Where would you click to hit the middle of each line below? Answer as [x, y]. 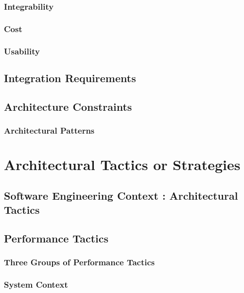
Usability [22, 51]
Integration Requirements [70, 78]
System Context [36, 284]
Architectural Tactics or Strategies [122, 164]
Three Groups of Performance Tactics [79, 262]
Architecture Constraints [68, 106]
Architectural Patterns [49, 130]
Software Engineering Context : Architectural [121, 195]
